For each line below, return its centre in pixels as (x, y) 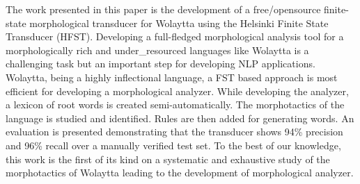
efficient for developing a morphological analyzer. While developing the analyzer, (177, 91)
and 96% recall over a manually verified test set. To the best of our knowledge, (173, 145)
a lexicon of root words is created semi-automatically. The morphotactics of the (175, 104)
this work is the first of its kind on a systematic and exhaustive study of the (168, 159)
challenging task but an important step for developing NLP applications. (161, 64)
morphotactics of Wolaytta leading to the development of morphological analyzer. (180, 173)
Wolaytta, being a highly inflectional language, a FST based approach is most (172, 77)
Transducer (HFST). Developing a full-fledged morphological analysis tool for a (175, 36)
